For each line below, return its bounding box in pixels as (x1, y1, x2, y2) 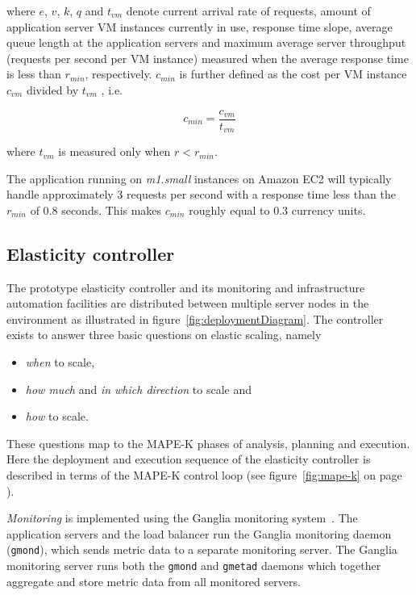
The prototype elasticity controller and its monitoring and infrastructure (6, 279, 365, 295)
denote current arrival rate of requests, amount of (126, 2, 371, 19)
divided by (26, 81, 79, 98)
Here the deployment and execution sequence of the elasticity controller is (6, 450, 371, 467)
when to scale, (25, 354, 95, 371)
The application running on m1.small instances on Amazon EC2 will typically (6, 170, 392, 186)
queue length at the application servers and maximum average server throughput (6, 34, 406, 51)
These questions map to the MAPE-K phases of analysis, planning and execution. (6, 434, 410, 451)
